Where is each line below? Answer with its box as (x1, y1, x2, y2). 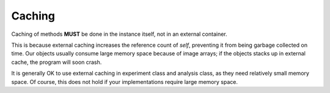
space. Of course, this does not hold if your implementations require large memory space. (11, 78, 238, 85)
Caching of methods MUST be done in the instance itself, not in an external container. (11, 30, 227, 38)
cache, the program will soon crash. (11, 58, 102, 66)
